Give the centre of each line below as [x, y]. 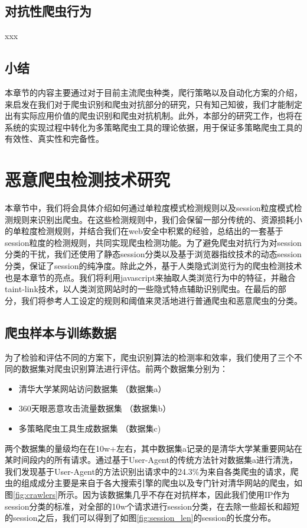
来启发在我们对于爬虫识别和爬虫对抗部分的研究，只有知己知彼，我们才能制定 [153, 104]
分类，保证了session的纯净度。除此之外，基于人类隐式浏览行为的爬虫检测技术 [153, 266]
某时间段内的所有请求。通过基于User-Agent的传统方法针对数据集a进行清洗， [151, 460]
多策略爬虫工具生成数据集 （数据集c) [90, 428]
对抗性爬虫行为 [48, 11]
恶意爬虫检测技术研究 [88, 179]
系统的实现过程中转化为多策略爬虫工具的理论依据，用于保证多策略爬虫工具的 [153, 127]
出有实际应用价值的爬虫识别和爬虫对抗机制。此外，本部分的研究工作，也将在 [153, 116]
